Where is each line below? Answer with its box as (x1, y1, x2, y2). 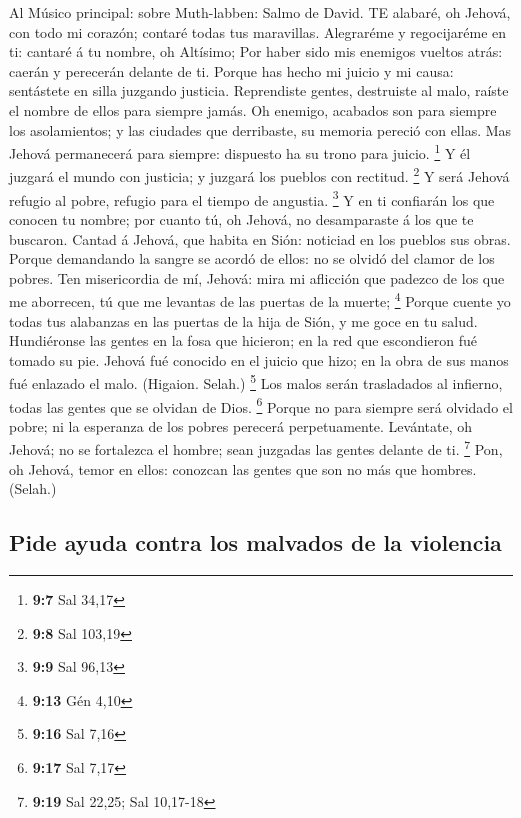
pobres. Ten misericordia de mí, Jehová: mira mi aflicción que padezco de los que (9, 267, 505, 288)
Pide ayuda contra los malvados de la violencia (9, 527, 502, 558)
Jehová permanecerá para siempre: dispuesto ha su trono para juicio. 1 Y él (9, 140, 471, 163)
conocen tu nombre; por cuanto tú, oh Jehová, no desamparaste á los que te (9, 208, 474, 229)
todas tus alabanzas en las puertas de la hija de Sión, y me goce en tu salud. (9, 310, 478, 331)
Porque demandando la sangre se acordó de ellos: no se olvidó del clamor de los (9, 248, 495, 269)
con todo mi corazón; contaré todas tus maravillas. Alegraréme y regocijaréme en (9, 21, 507, 42)
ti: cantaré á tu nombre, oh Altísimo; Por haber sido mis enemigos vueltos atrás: (9, 41, 503, 62)
